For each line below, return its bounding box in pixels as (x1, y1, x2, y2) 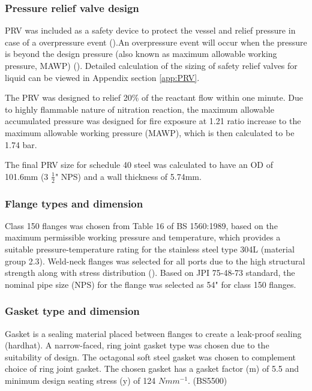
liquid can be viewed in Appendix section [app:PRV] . (5, 71, 200, 83)
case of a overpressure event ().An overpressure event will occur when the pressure (5, 35, 307, 48)
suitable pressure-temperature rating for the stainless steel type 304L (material (5, 242, 295, 255)
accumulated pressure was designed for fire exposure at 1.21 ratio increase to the (5, 115, 301, 127)
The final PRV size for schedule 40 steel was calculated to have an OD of (5, 158, 273, 171)
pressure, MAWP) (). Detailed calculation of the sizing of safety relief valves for (5, 59, 298, 71)
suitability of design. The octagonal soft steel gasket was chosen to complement (5, 350, 296, 363)
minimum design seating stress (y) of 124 (5, 374, 156, 386)
